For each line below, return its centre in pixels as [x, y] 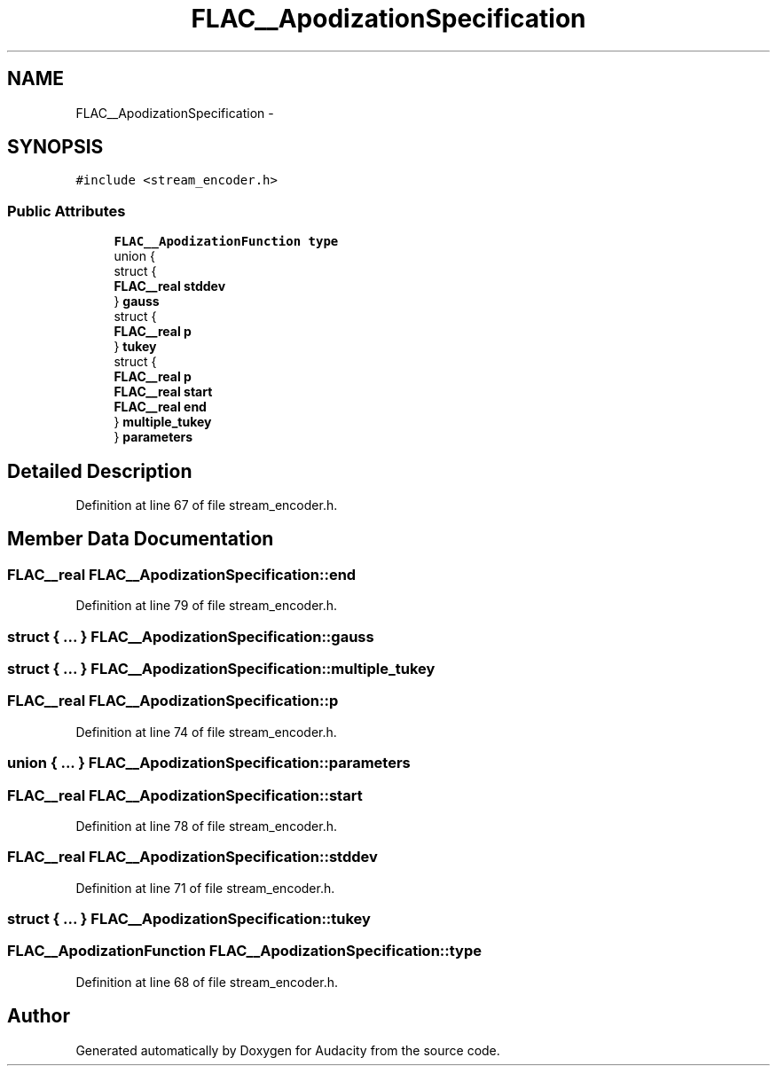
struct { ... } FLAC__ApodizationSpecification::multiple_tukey [221, 669]
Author [39, 1016]
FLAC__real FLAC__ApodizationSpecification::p [173, 701]
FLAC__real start [163, 392]
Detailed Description [100, 471]
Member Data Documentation [141, 539]
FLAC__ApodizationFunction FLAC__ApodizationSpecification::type [245, 951]
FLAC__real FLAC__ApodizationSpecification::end [182, 574]
